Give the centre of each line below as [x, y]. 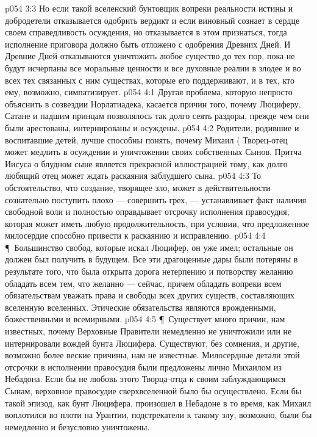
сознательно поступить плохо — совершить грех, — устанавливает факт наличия [156, 199]
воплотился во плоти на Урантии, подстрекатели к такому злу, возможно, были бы [158, 415]
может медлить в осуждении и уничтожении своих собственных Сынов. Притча [153, 152]
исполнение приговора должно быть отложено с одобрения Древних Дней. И [148, 44]
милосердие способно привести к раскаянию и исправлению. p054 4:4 [135, 235]
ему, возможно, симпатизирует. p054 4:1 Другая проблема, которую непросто [149, 92]
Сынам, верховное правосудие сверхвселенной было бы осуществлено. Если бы [153, 391]
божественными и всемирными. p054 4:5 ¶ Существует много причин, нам [145, 319]
